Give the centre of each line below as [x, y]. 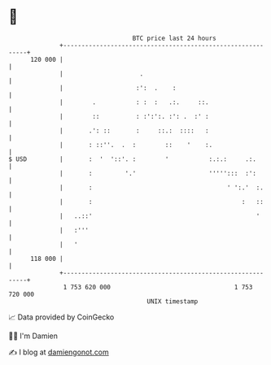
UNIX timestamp [173, 301]
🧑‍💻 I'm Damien [33, 336]
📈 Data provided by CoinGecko [61, 317]
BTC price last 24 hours [175, 38]
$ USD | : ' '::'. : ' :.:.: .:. [132, 159]
